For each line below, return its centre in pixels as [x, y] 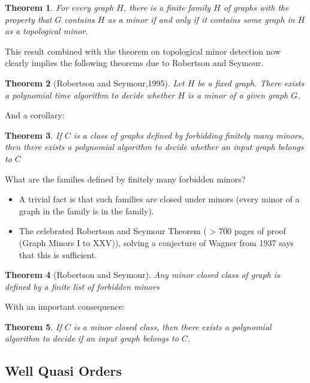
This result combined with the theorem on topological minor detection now [143, 51]
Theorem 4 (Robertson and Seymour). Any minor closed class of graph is [142, 275]
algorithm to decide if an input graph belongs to [92, 338]
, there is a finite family [167, 7]
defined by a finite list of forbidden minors [82, 286]
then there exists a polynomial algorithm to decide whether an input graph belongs [154, 147]
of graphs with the [256, 7]
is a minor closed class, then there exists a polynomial [172, 326]
